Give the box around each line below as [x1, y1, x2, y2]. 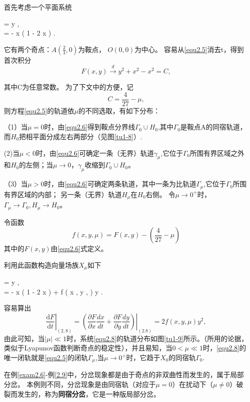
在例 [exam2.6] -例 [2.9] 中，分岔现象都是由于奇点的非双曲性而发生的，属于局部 [4, 369, 244, 380]
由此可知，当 [4, 333, 45, 343]
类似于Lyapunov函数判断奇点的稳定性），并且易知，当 [4, 343, 173, 353]
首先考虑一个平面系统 [4, 2, 72, 12]
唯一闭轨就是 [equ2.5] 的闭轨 [4, 352, 88, 363]
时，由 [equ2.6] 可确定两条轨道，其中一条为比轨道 [44, 179, 197, 189]
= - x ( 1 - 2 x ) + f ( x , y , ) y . [4, 286, 103, 296]
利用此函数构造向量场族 [4, 259, 79, 270]
